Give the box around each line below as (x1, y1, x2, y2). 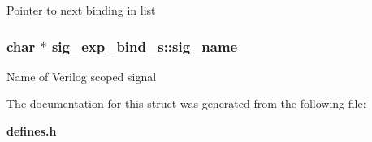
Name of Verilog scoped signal (6, 67, 157, 84)
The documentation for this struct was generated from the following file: (6, 95, 366, 112)
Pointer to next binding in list (6, 2, 156, 18)
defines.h (6, 123, 57, 139)
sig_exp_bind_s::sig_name (51, 36, 238, 56)
